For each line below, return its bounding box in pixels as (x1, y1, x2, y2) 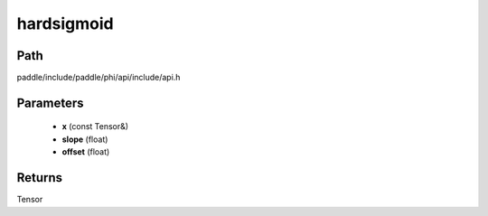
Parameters (16, 95, 84, 110)
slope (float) (61, 134, 108, 145)
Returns (16, 170, 63, 185)
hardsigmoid (16, 14, 114, 33)
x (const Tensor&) (61, 121, 129, 132)
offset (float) (61, 146, 110, 157)
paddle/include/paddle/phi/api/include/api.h (16, 72, 181, 83)
